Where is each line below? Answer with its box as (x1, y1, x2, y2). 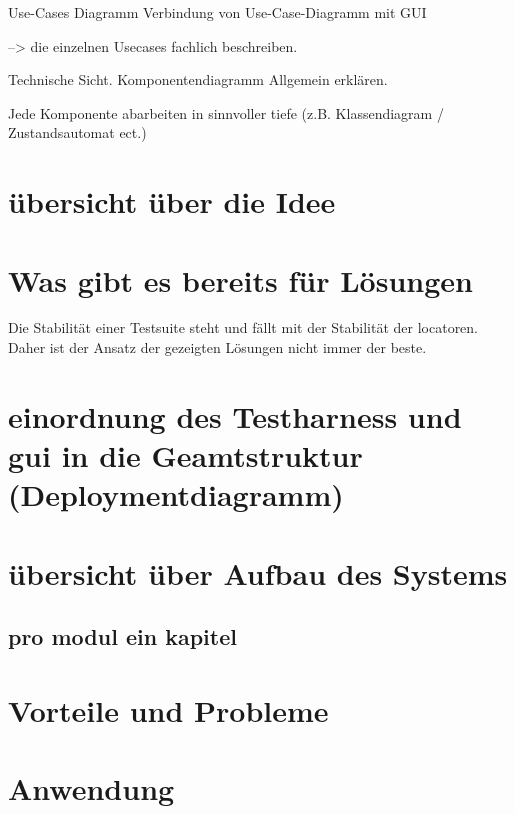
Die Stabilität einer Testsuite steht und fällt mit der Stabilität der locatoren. (8, 317, 479, 338)
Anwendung (8, 768, 175, 809)
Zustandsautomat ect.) (8, 122, 147, 143)
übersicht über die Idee (8, 181, 336, 222)
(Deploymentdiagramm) (8, 474, 344, 515)
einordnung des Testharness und (8, 395, 462, 436)
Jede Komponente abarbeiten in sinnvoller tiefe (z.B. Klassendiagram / (8, 102, 444, 123)
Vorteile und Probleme (8, 689, 329, 730)
